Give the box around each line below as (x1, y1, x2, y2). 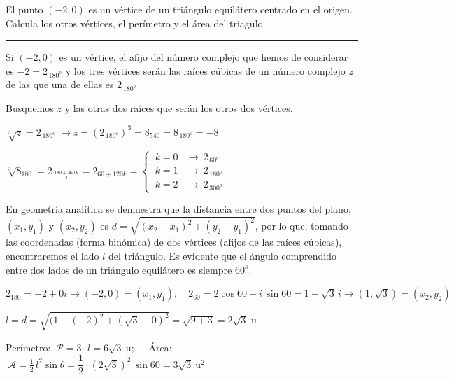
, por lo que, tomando (255, 218, 348, 233)
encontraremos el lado (6, 248, 99, 262)
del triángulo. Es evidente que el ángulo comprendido (108, 248, 336, 262)
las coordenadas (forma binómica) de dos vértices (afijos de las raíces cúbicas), (6, 234, 342, 249)
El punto (6, 2, 43, 16)
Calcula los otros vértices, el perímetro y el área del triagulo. (6, 15, 266, 30)
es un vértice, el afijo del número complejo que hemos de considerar (59, 50, 348, 64)
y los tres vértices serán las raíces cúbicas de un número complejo (65, 63, 346, 78)
